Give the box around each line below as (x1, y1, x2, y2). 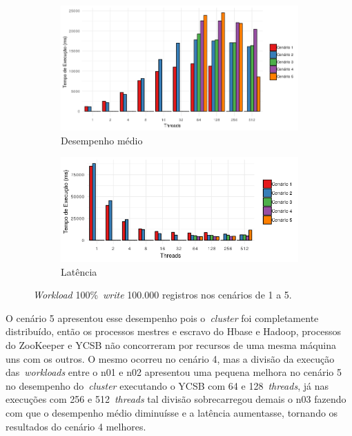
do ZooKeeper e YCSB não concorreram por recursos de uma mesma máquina (6, 338, 336, 352)
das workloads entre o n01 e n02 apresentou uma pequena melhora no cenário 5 (6, 365, 342, 379)
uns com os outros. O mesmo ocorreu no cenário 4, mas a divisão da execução (6, 351, 335, 366)
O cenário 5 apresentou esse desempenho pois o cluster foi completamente (6, 310, 319, 325)
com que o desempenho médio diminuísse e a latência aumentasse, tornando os (6, 405, 338, 419)
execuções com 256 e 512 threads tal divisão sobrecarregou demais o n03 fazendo (6, 392, 346, 406)
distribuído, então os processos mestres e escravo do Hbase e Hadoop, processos (6, 324, 341, 339)
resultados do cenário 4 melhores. (6, 419, 146, 433)
